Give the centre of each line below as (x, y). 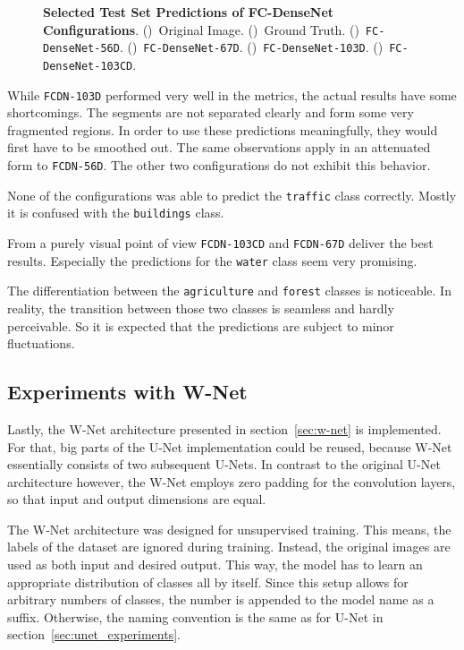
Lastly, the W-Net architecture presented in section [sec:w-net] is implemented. (224, 428)
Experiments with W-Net (127, 392)
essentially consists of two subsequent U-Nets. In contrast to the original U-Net (224, 464)
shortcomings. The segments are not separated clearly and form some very (211, 112)
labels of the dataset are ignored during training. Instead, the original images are (229, 547)
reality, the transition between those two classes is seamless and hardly (201, 308)
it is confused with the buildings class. (116, 213)
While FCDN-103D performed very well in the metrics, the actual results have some (232, 94)
